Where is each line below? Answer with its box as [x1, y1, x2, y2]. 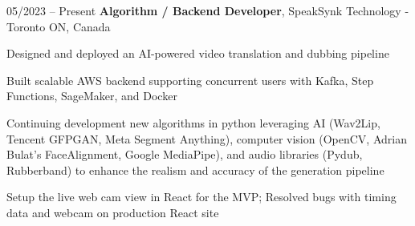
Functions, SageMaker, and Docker [6, 87, 177, 104]
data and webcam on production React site [6, 204, 219, 220]
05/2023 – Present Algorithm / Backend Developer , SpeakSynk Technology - [6, 2, 409, 18]
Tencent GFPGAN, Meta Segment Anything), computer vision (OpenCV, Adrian [6, 130, 407, 147]
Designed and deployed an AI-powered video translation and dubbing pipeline [6, 45, 389, 62]
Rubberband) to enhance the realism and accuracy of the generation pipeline [6, 161, 384, 178]
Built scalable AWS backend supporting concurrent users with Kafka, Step [6, 71, 374, 88]
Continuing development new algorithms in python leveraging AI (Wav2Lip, [6, 114, 380, 131]
